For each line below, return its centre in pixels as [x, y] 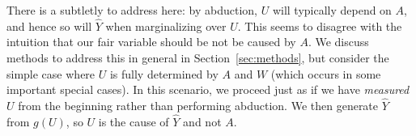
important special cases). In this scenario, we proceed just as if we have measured [208, 89]
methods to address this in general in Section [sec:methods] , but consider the [198, 57]
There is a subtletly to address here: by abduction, [132, 10]
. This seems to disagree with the [320, 25]
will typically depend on [332, 10]
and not [202, 121]
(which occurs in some [326, 73]
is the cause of [134, 121]
